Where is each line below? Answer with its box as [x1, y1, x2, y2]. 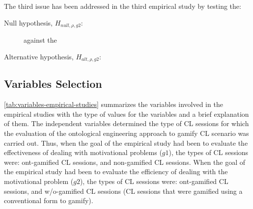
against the [24, 35, 57, 45]
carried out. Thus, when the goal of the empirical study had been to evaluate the [4, 137, 248, 148]
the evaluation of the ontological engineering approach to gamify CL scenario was [4, 128, 249, 138]
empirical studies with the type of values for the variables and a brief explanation [4, 108, 249, 119]
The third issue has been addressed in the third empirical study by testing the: [4, 1, 241, 11]
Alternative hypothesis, [4, 51, 74, 61]
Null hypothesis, [4, 17, 53, 27]
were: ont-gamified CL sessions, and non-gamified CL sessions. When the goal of [4, 157, 245, 167]
